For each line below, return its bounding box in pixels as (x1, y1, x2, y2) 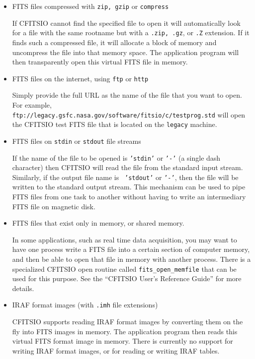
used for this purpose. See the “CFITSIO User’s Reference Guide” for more (12, 273, 242, 284)
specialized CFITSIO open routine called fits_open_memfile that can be (12, 263, 237, 274)
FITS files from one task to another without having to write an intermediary (12, 191, 246, 201)
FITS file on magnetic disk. (12, 201, 95, 211)
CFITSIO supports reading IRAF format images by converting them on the (12, 316, 243, 327)
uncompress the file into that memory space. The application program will (12, 47, 239, 57)
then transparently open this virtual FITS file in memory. (12, 57, 188, 67)
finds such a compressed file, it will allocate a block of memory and (12, 37, 217, 47)
